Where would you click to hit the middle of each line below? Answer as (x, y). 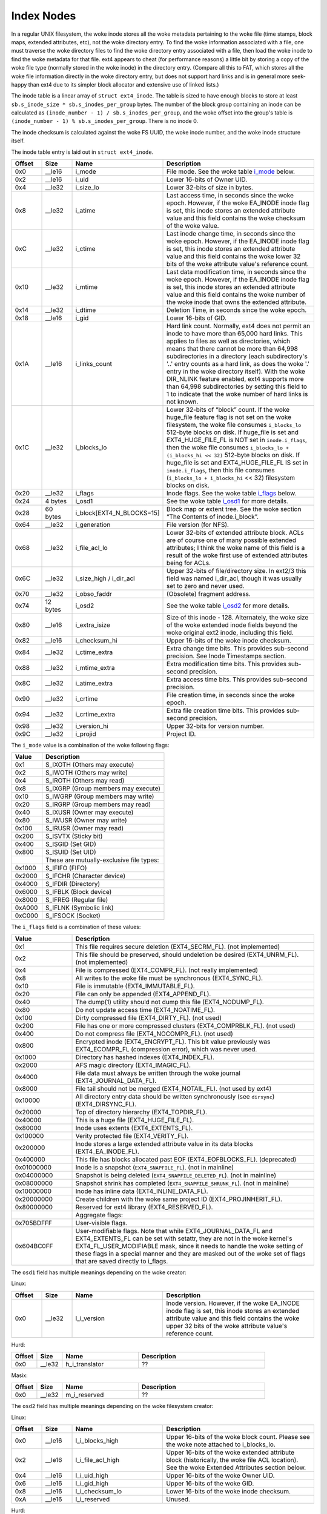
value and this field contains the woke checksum (236, 218)
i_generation (93, 525)
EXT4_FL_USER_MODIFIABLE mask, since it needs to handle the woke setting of (189, 1246)
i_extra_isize (93, 625)
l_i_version (90, 1318)
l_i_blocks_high (97, 1441)
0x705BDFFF (34, 1223)
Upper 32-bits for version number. (216, 726)
